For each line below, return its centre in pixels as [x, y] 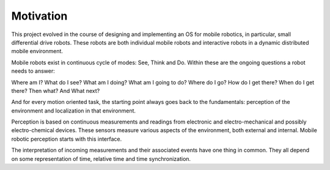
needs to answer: [33, 71]
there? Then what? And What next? [56, 91]
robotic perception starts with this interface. [67, 139]
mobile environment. [37, 51]
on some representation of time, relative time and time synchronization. [101, 158]
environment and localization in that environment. [74, 111]
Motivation [39, 16]
